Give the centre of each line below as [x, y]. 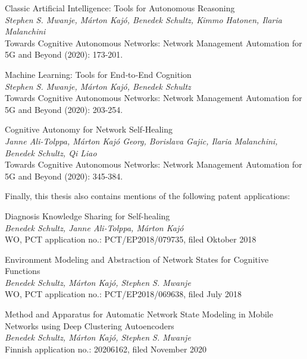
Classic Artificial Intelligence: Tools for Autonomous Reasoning [120, 8]
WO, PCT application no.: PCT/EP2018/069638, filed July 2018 [123, 294]
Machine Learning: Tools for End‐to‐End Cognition [98, 74]
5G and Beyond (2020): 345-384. [64, 176]
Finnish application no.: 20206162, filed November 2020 [106, 349]
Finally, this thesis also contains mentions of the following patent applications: [148, 196]
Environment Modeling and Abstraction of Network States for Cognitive [137, 259]
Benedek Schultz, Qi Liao [51, 152]
